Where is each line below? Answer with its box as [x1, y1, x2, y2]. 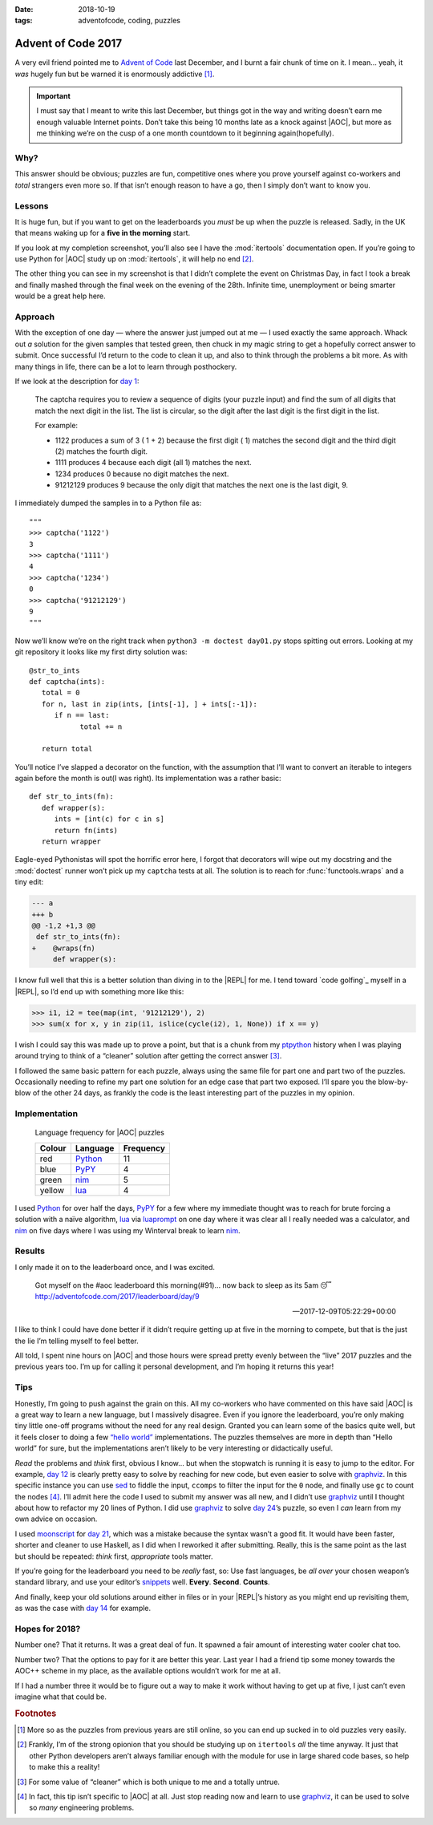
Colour [39, 1143, 67, 1154]
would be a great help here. [14, 291, 106, 301]
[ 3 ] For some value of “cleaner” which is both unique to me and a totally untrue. [17, 1777, 281, 1787]
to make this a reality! [29, 1762, 100, 1772]
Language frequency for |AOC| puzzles [34, 1127, 164, 1138]
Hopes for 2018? [14, 1623, 81, 1634]
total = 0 [41, 688, 80, 698]
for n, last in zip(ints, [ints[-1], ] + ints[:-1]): [41, 699, 258, 709]
